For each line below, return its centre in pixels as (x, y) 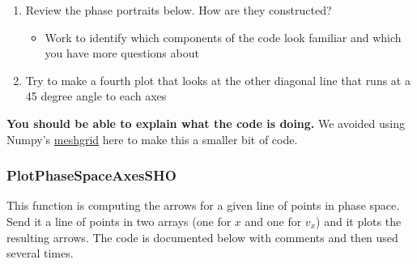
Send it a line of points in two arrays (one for (119, 221)
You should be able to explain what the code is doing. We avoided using (206, 123)
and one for (273, 221)
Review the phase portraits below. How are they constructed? (179, 10)
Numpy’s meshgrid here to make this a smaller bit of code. (152, 139)
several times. (40, 253)
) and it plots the (359, 221)
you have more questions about (122, 53)
